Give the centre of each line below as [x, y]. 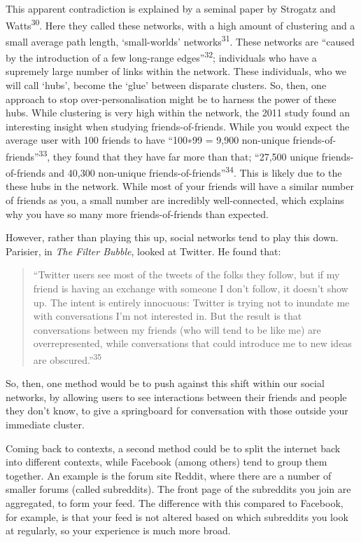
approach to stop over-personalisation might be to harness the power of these [171, 99]
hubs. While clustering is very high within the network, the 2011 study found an [178, 113]
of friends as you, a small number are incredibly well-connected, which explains [175, 200]
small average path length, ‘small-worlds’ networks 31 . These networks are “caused [180, 40]
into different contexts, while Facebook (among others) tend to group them [167, 462]
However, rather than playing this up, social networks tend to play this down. [172, 237]
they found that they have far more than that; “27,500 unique [186, 156]
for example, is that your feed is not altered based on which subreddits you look [177, 516]
